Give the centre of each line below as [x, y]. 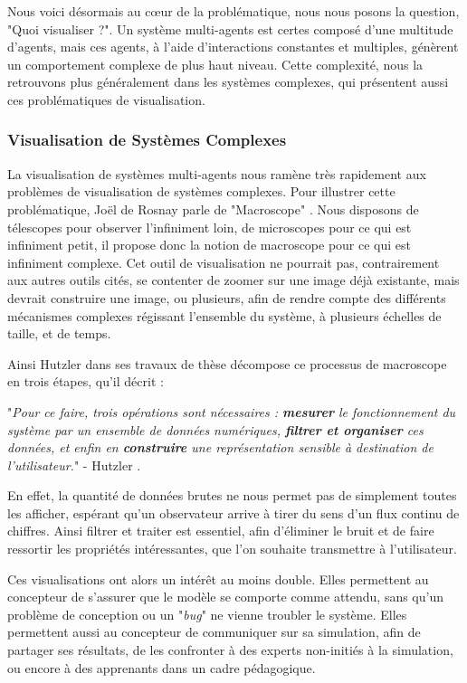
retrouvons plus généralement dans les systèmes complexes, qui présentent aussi [228, 82]
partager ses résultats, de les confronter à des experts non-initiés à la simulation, [230, 650]
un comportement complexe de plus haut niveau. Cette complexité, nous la [215, 64]
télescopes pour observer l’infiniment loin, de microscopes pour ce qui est [210, 227]
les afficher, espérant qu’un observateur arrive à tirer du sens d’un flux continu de [233, 512]
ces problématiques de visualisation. [106, 99]
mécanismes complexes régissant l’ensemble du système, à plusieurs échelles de [224, 315]
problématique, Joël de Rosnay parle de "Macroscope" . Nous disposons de [213, 209]
